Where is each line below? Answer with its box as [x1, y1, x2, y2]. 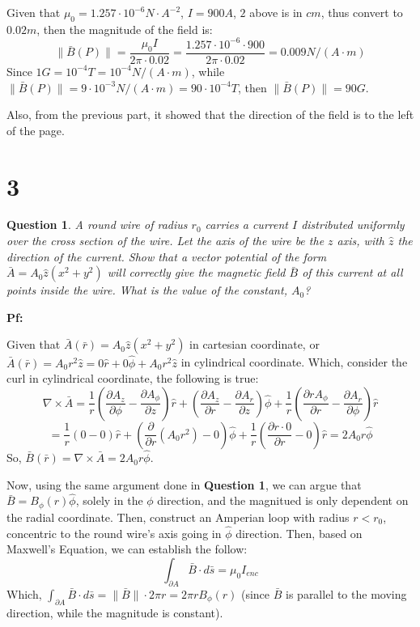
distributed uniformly [301, 216, 405, 233]
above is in [249, 4, 303, 20]
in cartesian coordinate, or [189, 336, 320, 353]
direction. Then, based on [235, 524, 363, 541]
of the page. [6, 121, 65, 138]
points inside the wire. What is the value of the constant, [6, 282, 287, 299]
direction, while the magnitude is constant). [6, 604, 223, 621]
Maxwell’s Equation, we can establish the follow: [6, 540, 248, 557]
